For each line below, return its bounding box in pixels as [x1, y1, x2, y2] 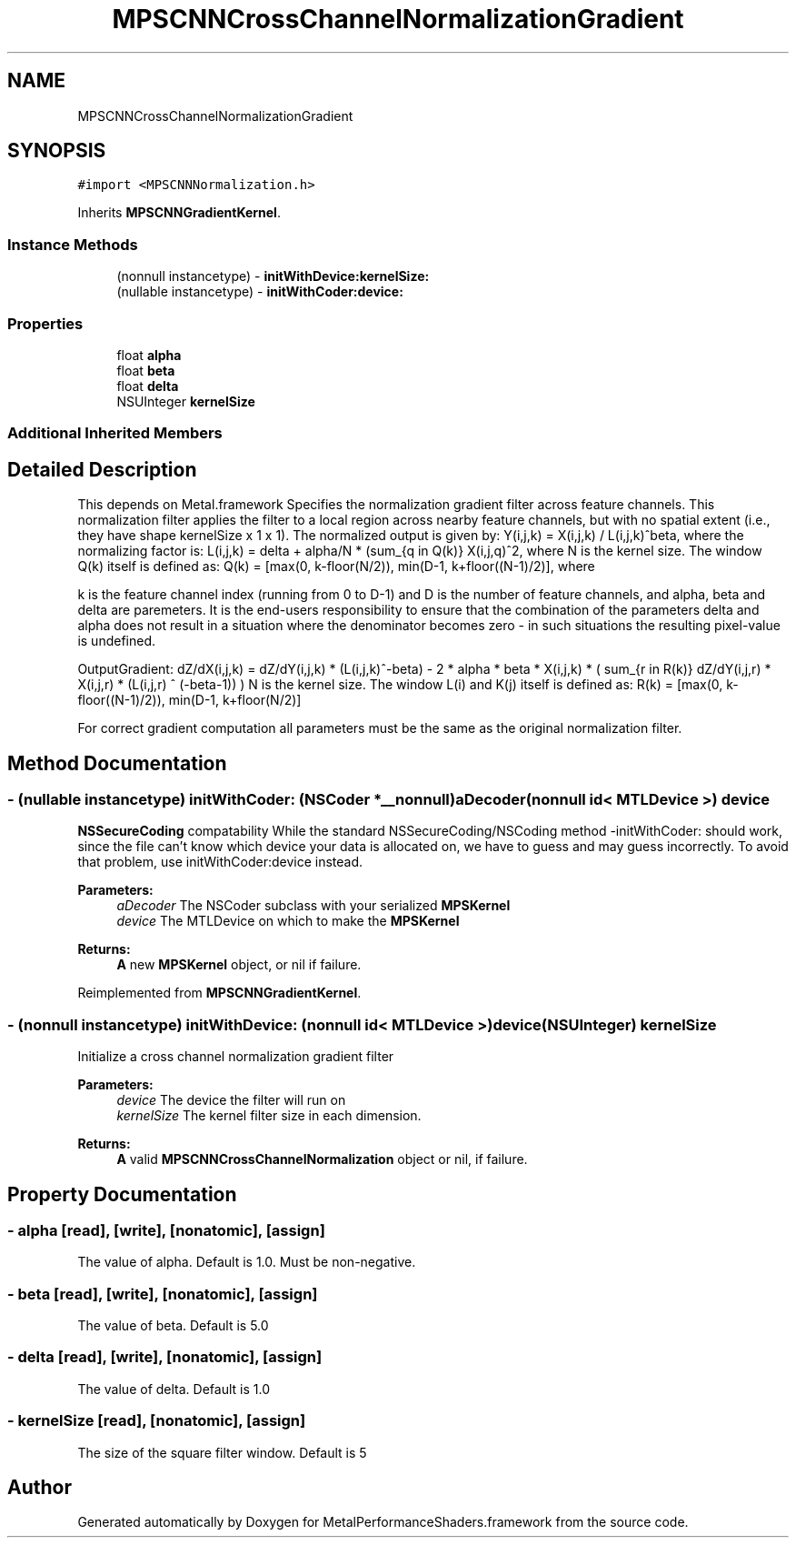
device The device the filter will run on [116, 1092, 346, 1109]
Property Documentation [7, 1182, 237, 1206]
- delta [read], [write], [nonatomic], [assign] [7, 1348, 323, 1367]
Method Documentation [7, 751, 227, 775]
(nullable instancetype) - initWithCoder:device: [116, 284, 403, 300]
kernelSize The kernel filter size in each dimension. [116, 1108, 422, 1124]
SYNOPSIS [7, 139, 106, 163]
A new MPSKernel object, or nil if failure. [116, 957, 362, 973]
